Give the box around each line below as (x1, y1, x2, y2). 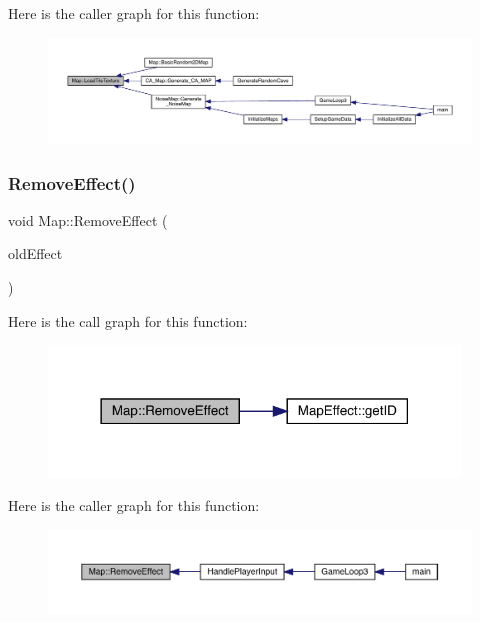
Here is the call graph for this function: (8, 310, 248, 331)
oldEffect (8, 243, 63, 264)
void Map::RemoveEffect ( (8, 209, 168, 230)
